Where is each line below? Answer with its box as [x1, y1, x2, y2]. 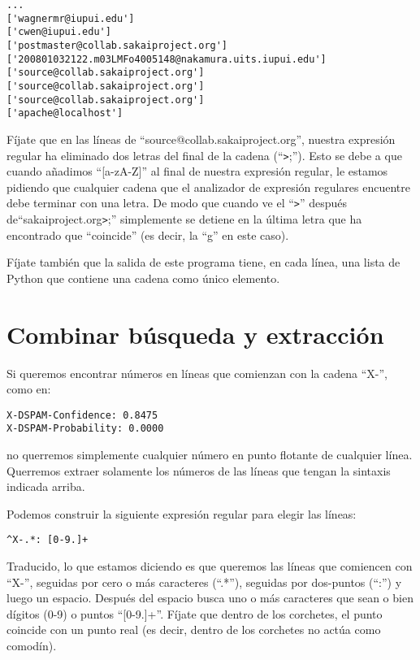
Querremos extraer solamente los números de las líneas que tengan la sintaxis [6, 462, 391, 479]
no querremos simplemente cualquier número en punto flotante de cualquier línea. [6, 446, 413, 463]
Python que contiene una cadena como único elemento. [6, 269, 280, 286]
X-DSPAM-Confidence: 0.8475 [6, 409, 158, 421]
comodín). [6, 637, 57, 654]
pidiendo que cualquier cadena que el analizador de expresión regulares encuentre [6, 178, 411, 195]
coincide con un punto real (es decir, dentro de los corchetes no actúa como [6, 621, 381, 638]
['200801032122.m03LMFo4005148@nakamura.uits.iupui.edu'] [6, 53, 327, 65]
